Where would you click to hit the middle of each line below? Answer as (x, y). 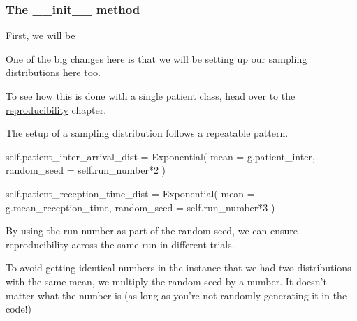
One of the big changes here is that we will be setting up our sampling (156, 58)
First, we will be (41, 35)
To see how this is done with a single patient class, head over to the (151, 96)
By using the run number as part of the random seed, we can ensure (152, 231)
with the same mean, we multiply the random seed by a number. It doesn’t (166, 281)
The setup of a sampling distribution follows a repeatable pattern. (147, 133)
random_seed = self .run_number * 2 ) (86, 170)
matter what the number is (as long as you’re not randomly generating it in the (176, 295)
